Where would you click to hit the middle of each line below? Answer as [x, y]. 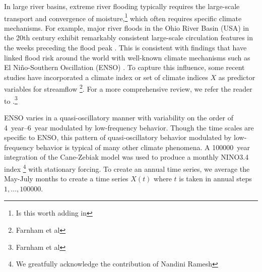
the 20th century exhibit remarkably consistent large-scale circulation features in [129, 38]
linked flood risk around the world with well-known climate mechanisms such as [127, 57]
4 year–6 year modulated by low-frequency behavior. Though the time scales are [129, 127]
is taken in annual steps [215, 179]
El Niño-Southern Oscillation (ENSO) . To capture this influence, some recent [124, 67]
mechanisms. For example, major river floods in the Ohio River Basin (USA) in [127, 27]
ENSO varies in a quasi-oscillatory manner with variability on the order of [119, 117]
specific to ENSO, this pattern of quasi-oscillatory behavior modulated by [118, 137]
